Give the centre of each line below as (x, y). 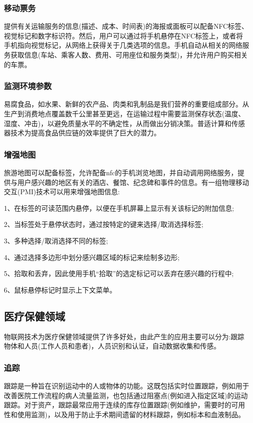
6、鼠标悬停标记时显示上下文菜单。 (60, 289)
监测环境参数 (28, 86)
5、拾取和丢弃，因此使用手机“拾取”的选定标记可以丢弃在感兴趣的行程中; (119, 273)
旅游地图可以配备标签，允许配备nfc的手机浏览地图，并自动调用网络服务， (121, 172)
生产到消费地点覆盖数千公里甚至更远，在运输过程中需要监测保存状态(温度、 (125, 113)
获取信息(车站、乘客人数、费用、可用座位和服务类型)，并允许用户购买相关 (129, 55)
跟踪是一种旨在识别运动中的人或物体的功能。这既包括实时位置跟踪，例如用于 (126, 385)
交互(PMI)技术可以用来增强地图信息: (62, 192)
